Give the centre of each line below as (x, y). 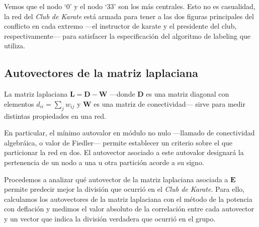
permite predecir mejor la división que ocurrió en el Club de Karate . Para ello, (124, 189)
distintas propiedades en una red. (55, 116)
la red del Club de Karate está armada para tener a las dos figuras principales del (129, 16)
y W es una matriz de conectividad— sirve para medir (161, 103)
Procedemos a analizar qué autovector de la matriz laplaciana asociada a (116, 179)
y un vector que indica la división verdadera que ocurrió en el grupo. (110, 218)
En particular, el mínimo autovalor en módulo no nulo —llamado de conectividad (129, 133)
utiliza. (15, 46)
